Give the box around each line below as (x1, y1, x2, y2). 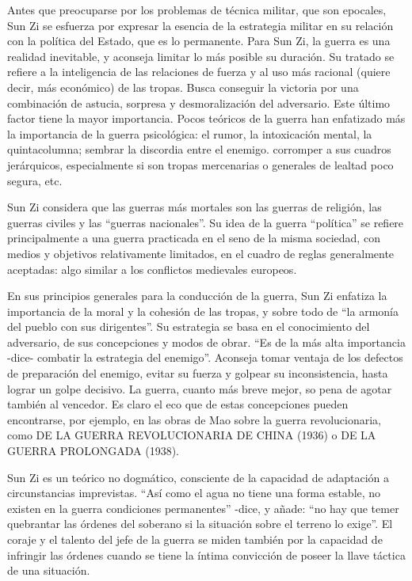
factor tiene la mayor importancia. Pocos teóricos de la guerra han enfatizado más (7, 110, 406, 127)
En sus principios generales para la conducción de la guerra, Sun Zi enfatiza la (7, 287, 387, 304)
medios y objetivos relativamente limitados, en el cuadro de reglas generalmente (7, 245, 395, 261)
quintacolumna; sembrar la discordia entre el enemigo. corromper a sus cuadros (7, 141, 391, 158)
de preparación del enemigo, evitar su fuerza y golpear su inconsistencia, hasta (7, 365, 388, 382)
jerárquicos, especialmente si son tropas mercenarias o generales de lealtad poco (7, 156, 394, 173)
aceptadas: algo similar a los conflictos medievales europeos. (7, 260, 297, 277)
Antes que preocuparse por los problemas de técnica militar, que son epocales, (7, 2, 387, 17)
